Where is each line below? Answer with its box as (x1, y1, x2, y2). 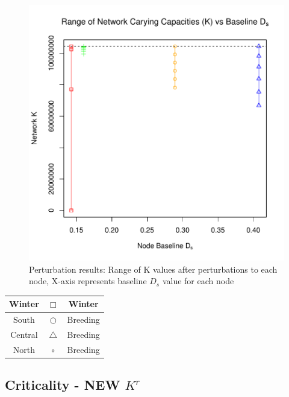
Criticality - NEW (5, 375, 120, 394)
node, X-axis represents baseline (29, 275, 147, 287)
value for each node (162, 275, 234, 287)
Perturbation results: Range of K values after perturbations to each (29, 262, 278, 275)
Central (10, 328, 38, 340)
